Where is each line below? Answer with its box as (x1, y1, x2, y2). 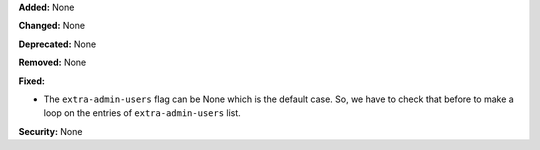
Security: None (18, 125, 83, 137)
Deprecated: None (18, 38, 97, 50)
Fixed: (18, 75, 45, 87)
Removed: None (18, 56, 87, 69)
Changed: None (18, 20, 85, 32)
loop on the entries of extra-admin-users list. (43, 107, 242, 119)
